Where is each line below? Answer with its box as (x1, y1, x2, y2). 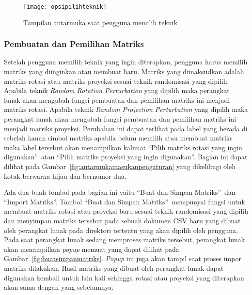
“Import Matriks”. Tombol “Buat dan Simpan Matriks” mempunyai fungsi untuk (4, 196, 245, 206)
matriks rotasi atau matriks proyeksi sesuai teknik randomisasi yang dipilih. (4, 76, 229, 86)
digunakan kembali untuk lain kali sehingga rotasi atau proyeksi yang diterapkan (4, 272, 244, 282)
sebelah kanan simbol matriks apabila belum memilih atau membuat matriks (4, 133, 233, 143)
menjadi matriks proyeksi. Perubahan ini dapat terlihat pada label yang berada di (4, 123, 248, 133)
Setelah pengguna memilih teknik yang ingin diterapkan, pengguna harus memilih (4, 57, 248, 67)
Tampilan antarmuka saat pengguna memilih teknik (23, 17, 177, 27)
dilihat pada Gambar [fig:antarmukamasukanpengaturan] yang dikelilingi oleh (4, 161, 236, 171)
